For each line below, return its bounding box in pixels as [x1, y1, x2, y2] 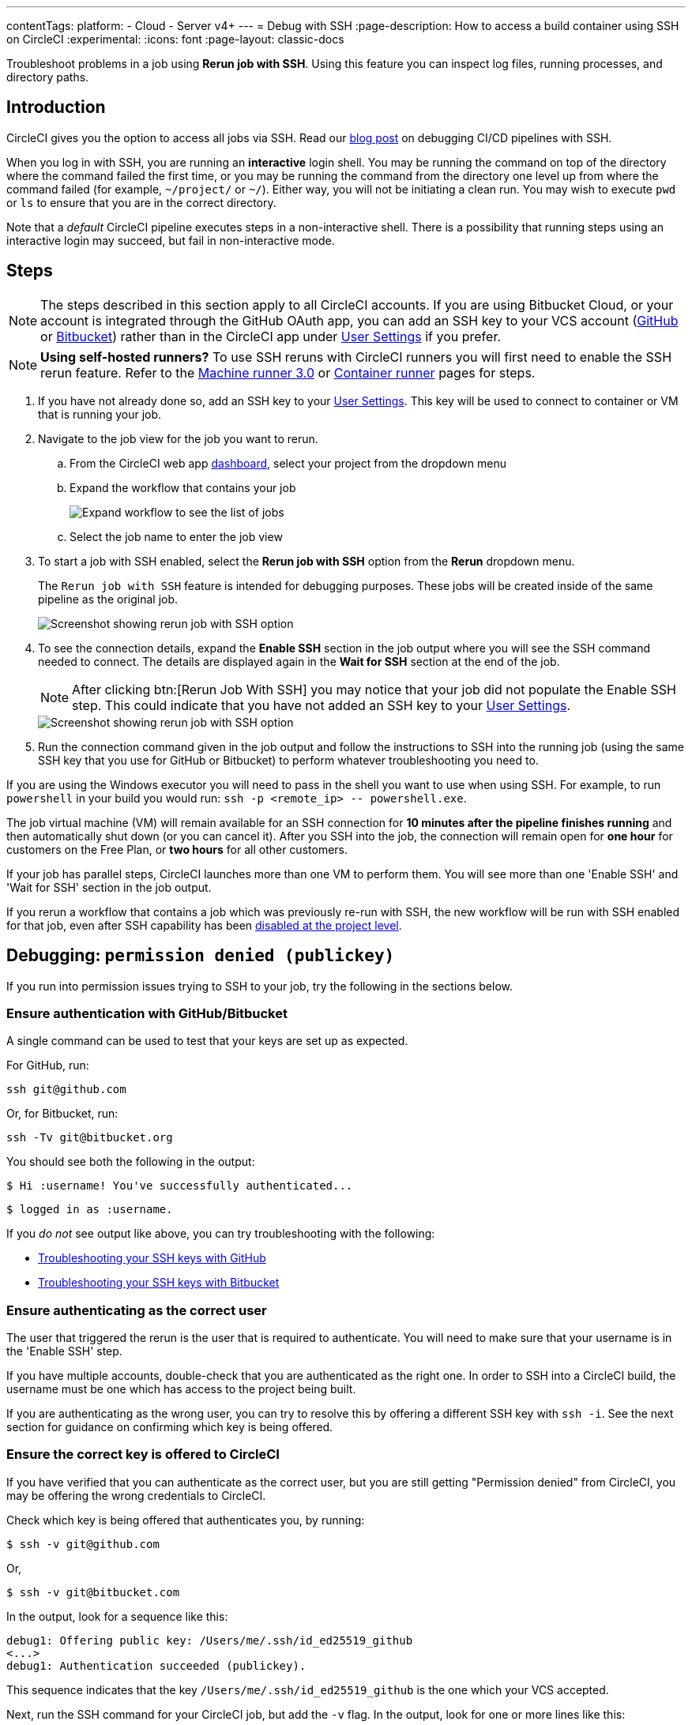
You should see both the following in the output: [6, 1155, 255, 1169]
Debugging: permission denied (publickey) [6, 945, 395, 966]
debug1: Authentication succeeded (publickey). [6, 1659, 307, 1672]
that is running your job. [38, 407, 162, 421]
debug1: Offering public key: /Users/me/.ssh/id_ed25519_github [6, 1633, 413, 1647]
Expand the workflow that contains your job [70, 480, 296, 494]
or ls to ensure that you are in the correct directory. [6, 195, 276, 209]
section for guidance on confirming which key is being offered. [6, 1420, 333, 1434]
